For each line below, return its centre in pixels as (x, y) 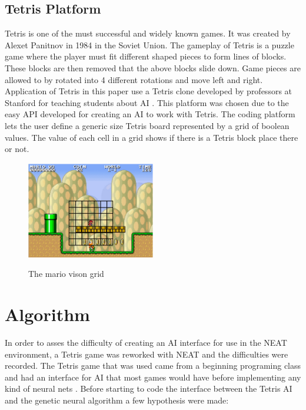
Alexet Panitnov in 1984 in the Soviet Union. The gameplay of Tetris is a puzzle (149, 44)
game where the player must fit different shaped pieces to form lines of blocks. (146, 56)
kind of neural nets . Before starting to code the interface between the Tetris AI (149, 388)
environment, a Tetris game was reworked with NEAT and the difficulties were (147, 354)
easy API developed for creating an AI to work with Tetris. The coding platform (150, 114)
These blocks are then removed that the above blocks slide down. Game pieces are (153, 67)
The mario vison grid (66, 274)
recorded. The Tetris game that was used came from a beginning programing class (153, 366)
